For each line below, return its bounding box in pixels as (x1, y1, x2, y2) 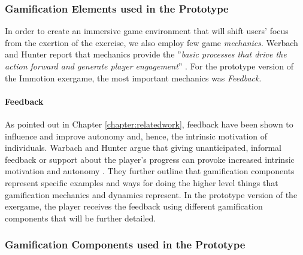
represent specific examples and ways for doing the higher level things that (5, 176, 278, 189)
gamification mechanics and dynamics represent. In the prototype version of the (5, 188, 298, 201)
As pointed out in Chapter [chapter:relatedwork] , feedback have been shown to (5, 117, 293, 130)
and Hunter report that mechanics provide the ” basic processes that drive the (5, 48, 287, 60)
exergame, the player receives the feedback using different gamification (5, 200, 263, 212)
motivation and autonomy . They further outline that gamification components (5, 165, 295, 177)
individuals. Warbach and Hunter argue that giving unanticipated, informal (5, 141, 281, 154)
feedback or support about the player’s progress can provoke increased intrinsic (5, 153, 295, 165)
